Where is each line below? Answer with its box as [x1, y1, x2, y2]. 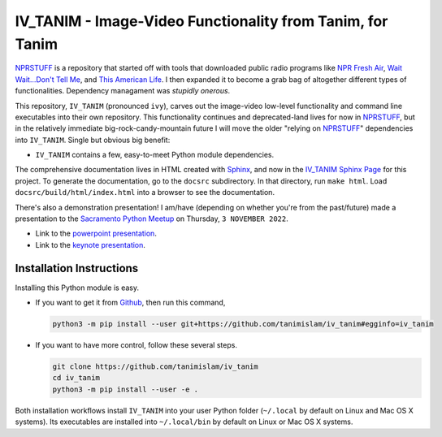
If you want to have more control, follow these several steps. [35, 340, 237, 350]
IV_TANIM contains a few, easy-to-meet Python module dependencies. [35, 150, 275, 160]
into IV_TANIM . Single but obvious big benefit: [15, 135, 171, 145]
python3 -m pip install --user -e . [52, 384, 199, 394]
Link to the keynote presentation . [35, 240, 146, 249]
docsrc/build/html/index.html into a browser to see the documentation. [15, 188, 275, 197]
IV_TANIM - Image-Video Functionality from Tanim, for [15, 12, 388, 30]
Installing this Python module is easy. [15, 283, 140, 292]
